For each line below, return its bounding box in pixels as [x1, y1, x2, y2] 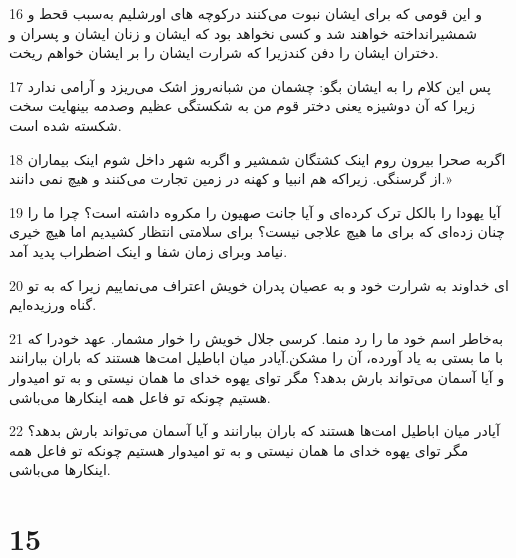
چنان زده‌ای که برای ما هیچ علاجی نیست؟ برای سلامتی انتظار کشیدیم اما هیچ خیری [9, 221, 506, 242]
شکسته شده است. [9, 114, 122, 135]
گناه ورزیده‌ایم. [9, 294, 97, 315]
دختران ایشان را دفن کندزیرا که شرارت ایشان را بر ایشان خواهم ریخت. [9, 42, 439, 63]
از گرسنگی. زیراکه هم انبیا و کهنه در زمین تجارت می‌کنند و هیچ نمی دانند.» [9, 168, 452, 189]
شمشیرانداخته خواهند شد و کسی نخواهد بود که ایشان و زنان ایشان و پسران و [9, 22, 478, 43]
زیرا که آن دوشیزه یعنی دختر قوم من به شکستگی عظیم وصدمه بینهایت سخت [9, 95, 475, 116]
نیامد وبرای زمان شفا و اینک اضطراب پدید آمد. [9, 240, 288, 261]
